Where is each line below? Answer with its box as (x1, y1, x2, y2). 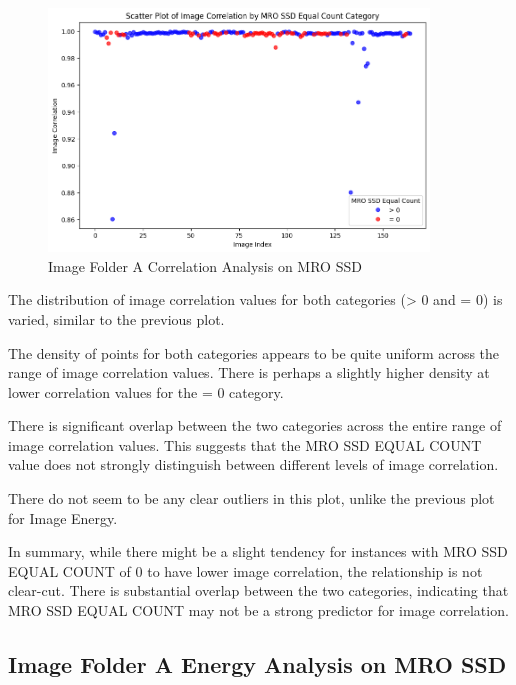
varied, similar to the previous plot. (8, 308, 225, 329)
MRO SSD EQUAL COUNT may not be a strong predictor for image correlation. (8, 600, 509, 621)
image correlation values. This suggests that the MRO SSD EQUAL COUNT (8, 434, 482, 455)
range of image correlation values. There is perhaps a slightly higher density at (8, 362, 490, 383)
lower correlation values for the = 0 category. (8, 381, 284, 402)
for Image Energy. (8, 507, 118, 528)
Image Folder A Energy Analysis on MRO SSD (8, 649, 507, 680)
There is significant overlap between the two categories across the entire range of (8, 415, 502, 436)
